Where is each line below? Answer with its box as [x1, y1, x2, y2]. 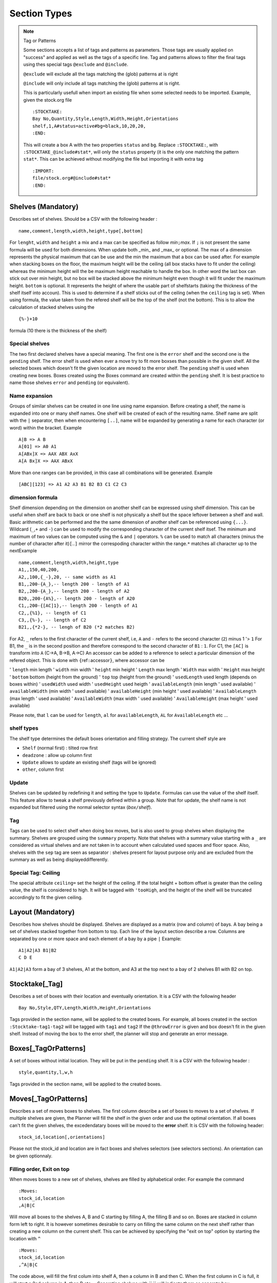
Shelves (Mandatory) [9, 203, 79, 211]
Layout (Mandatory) [9, 907, 75, 916]
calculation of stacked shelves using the [9, 304, 95, 310]
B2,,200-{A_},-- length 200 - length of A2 [18, 588, 130, 594]
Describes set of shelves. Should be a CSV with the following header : [9, 216, 157, 222]
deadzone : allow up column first [22, 752, 92, 758]
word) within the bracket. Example [9, 424, 82, 431]
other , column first [22, 766, 64, 772]
